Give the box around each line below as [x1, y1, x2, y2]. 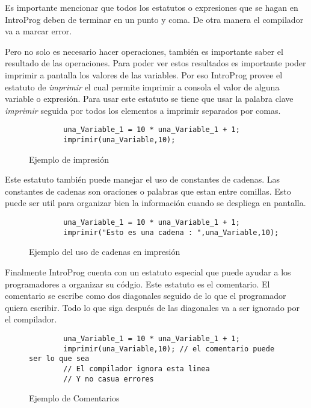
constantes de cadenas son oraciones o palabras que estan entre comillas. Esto [5, 184, 291, 197]
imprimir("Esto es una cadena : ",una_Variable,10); [63, 228, 279, 237]
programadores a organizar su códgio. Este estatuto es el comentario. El [5, 277, 270, 290]
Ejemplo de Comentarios [29, 392, 120, 404]
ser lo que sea [29, 354, 90, 363]
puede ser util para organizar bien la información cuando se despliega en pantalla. [5, 196, 306, 209]
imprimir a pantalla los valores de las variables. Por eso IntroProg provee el [5, 68, 283, 81]
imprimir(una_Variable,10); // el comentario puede [63, 344, 275, 353]
